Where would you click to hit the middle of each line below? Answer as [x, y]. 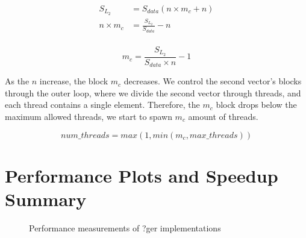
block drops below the [256, 105]
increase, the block [74, 81]
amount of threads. [223, 116]
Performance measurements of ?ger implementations [125, 227]
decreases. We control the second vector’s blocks [213, 81]
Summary [46, 199]
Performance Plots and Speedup [142, 175]
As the [17, 81]
